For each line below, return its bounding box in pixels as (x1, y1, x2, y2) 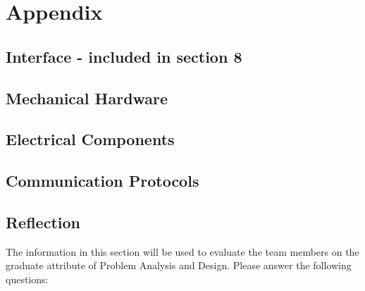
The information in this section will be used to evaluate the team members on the (6, 244, 359, 259)
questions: (6, 271, 49, 286)
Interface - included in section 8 (6, 45, 242, 67)
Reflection (6, 211, 80, 233)
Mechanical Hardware (6, 87, 168, 109)
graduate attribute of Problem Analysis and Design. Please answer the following (6, 258, 352, 273)
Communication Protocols (6, 170, 199, 192)
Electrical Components (6, 128, 175, 150)
